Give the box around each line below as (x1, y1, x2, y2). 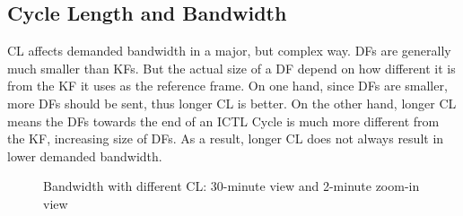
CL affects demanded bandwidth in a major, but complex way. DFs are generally (7, 41, 451, 60)
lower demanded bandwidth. (7, 146, 162, 165)
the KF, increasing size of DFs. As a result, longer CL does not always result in (7, 129, 444, 148)
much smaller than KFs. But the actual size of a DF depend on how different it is (7, 58, 456, 77)
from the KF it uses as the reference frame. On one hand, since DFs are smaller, (7, 76, 448, 95)
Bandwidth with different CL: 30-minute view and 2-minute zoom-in (43, 177, 420, 195)
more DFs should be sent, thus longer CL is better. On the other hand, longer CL (7, 93, 457, 112)
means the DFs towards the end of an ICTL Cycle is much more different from (7, 111, 440, 130)
